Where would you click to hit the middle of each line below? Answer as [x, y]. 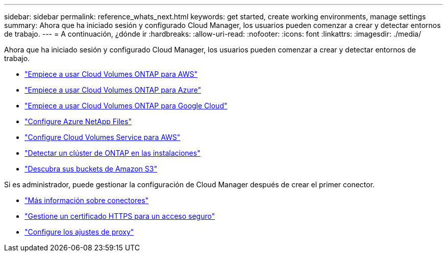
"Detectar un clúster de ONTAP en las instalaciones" [113, 153]
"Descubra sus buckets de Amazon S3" [91, 169]
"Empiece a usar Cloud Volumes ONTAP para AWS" [111, 74]
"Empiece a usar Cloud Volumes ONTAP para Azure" [113, 90]
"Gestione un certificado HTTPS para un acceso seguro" [120, 216]
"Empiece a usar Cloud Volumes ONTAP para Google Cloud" [126, 106]
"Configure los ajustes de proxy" [79, 232]
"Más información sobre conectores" [87, 200]
